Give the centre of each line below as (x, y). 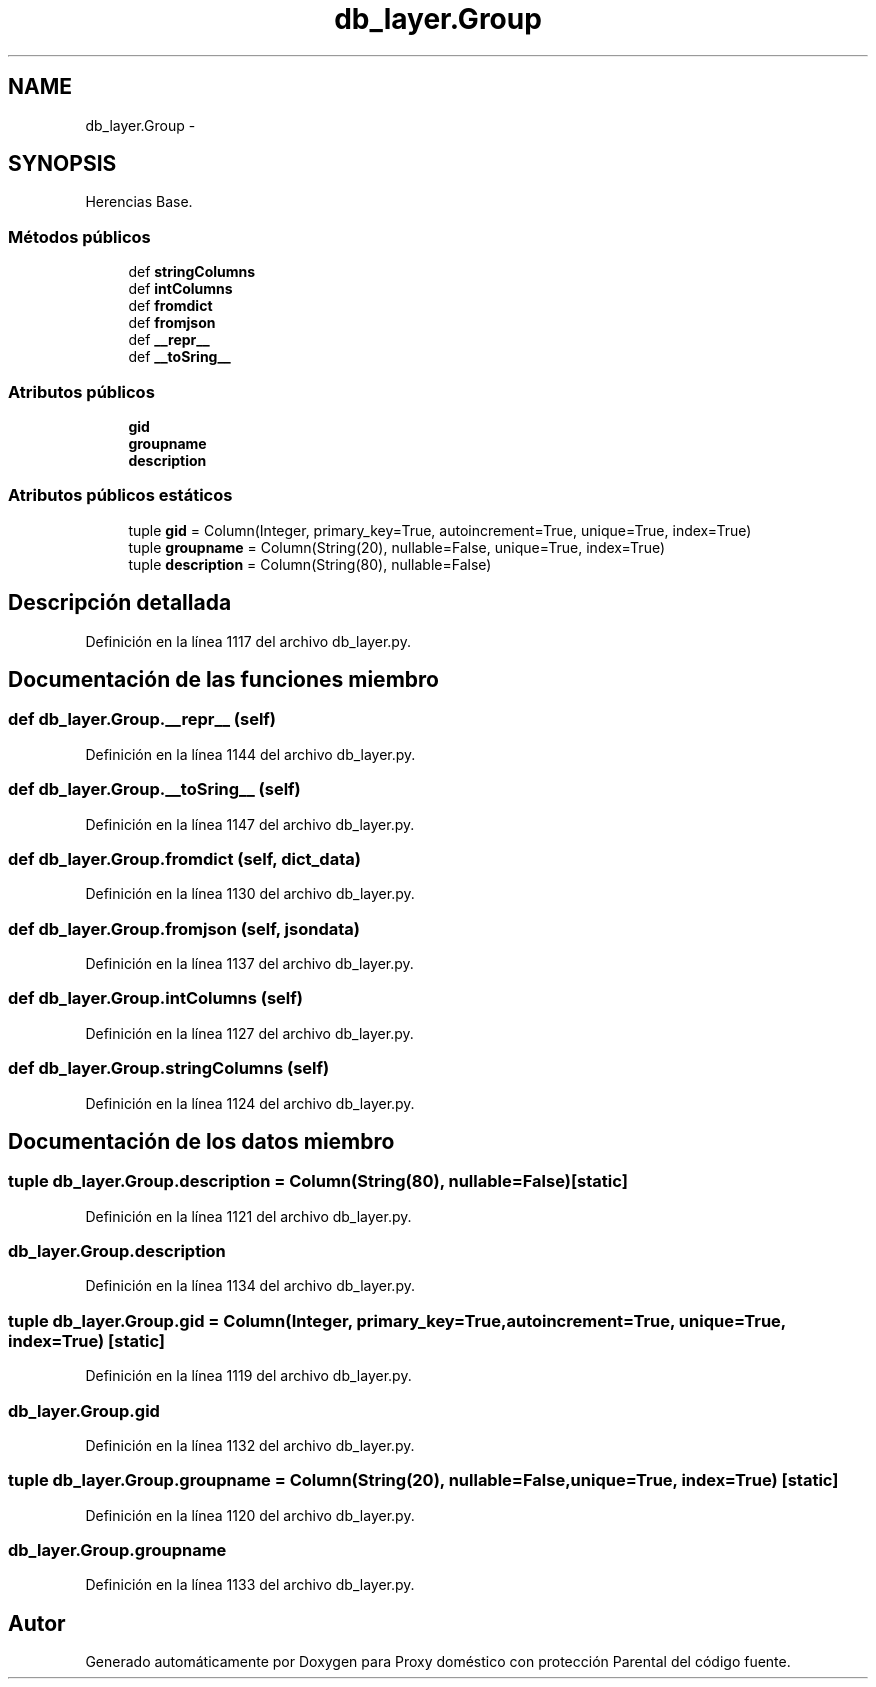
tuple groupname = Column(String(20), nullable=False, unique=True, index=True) (397, 547)
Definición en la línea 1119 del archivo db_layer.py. (248, 1376)
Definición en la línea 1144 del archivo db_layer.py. (250, 754)
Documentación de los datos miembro (201, 1141)
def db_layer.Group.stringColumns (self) (169, 1068)
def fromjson (172, 323)
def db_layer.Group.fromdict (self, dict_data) (184, 858)
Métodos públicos (79, 236)
